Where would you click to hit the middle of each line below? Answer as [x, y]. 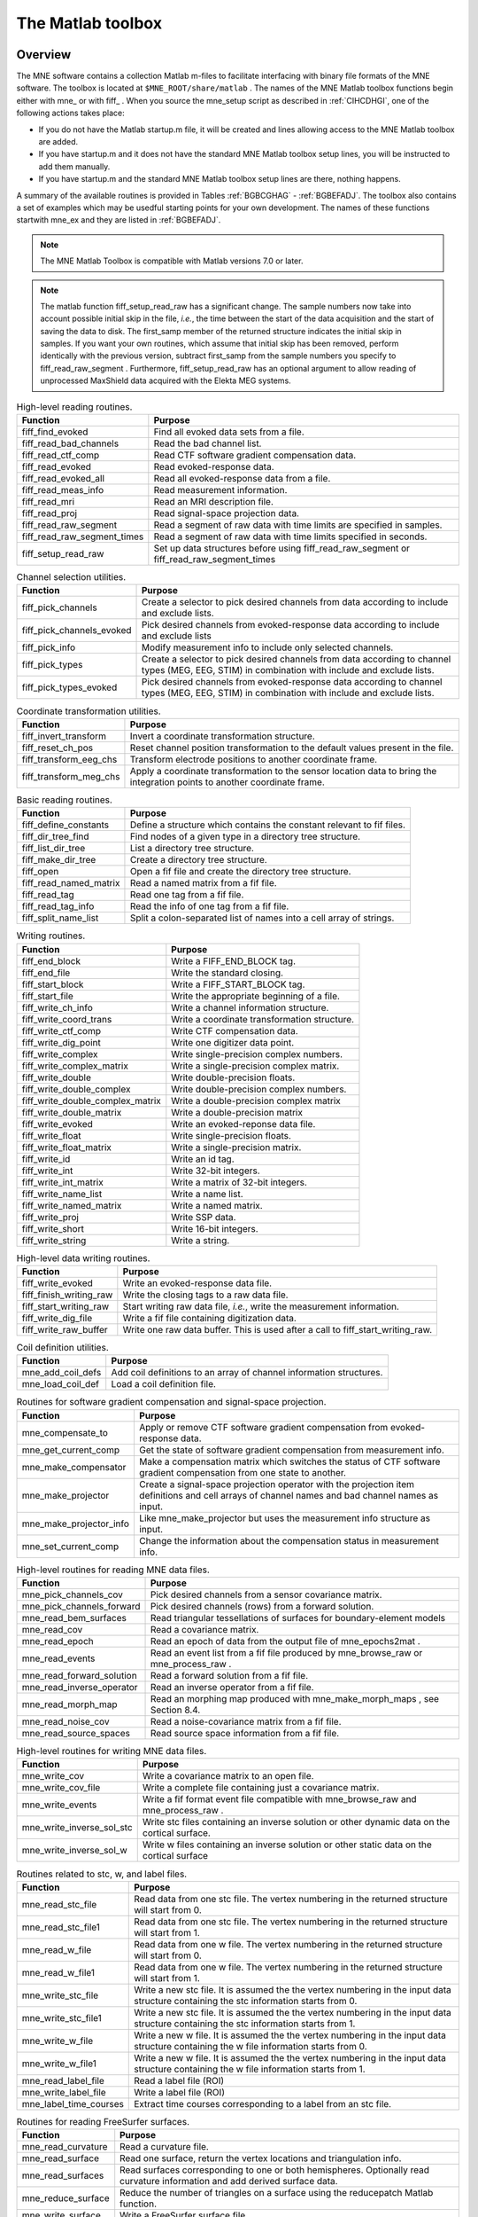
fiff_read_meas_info [63, 490]
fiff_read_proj [50, 513]
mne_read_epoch [58, 1641]
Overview [44, 55]
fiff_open [40, 872]
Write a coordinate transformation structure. [262, 1019]
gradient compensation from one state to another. [243, 1472]
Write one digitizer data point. [233, 1042]
